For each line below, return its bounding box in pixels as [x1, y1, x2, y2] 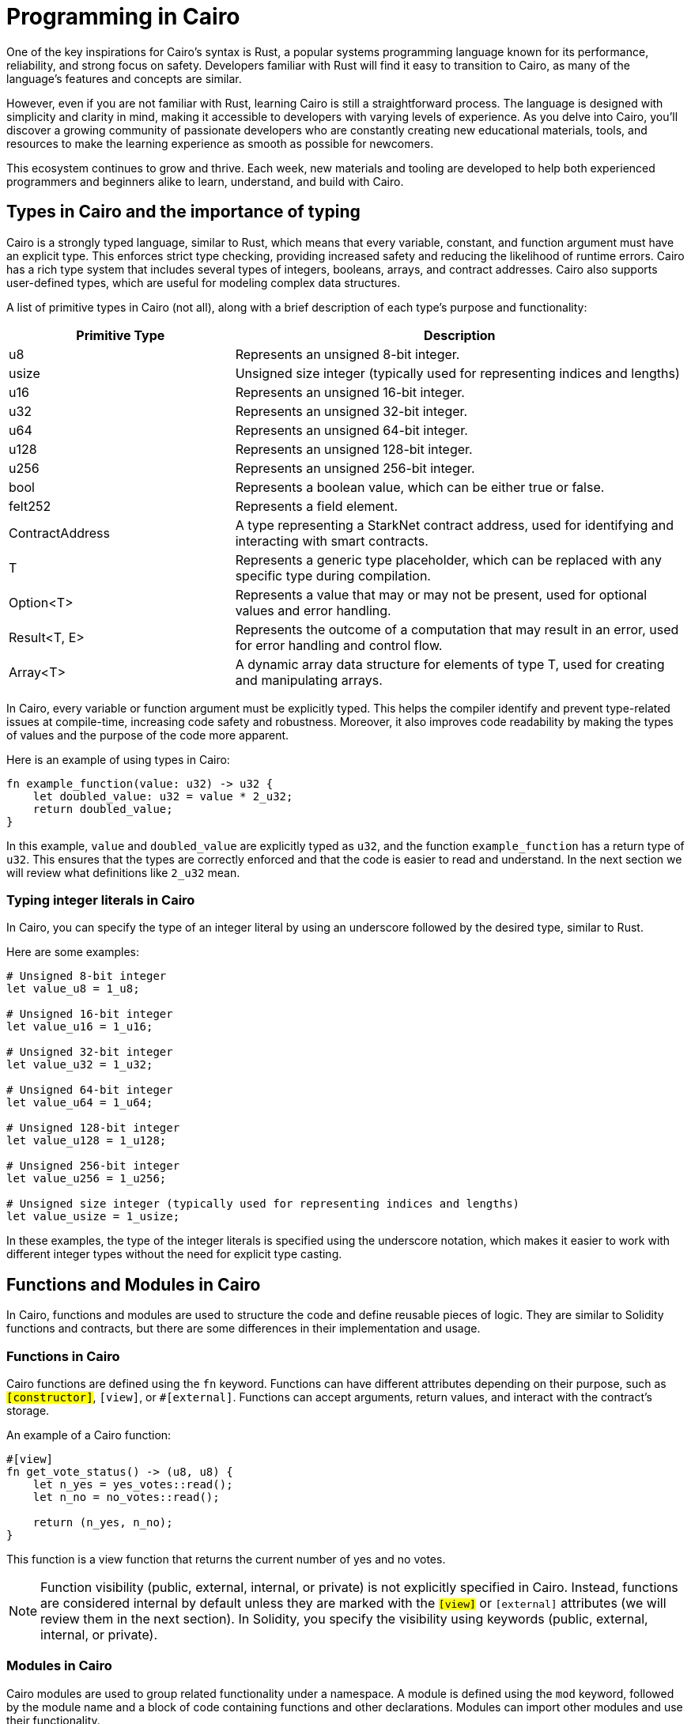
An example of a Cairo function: [6, 1427, 172, 1442]
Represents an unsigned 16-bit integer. [235, 384, 465, 400]
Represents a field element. [235, 497, 398, 514]
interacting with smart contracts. [235, 532, 429, 549]
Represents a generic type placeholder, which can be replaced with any [235, 551, 663, 568]
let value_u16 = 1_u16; [6, 1020, 153, 1034]
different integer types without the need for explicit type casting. [6, 1247, 342, 1261]
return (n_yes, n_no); [32, 1515, 173, 1529]
